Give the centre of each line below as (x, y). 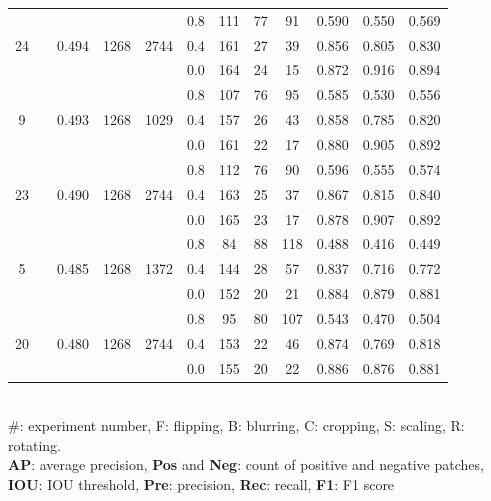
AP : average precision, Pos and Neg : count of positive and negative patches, (246, 464)
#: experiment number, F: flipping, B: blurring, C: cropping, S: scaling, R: (236, 425)
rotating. (34, 444)
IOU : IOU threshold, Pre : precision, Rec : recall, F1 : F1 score (201, 484)
